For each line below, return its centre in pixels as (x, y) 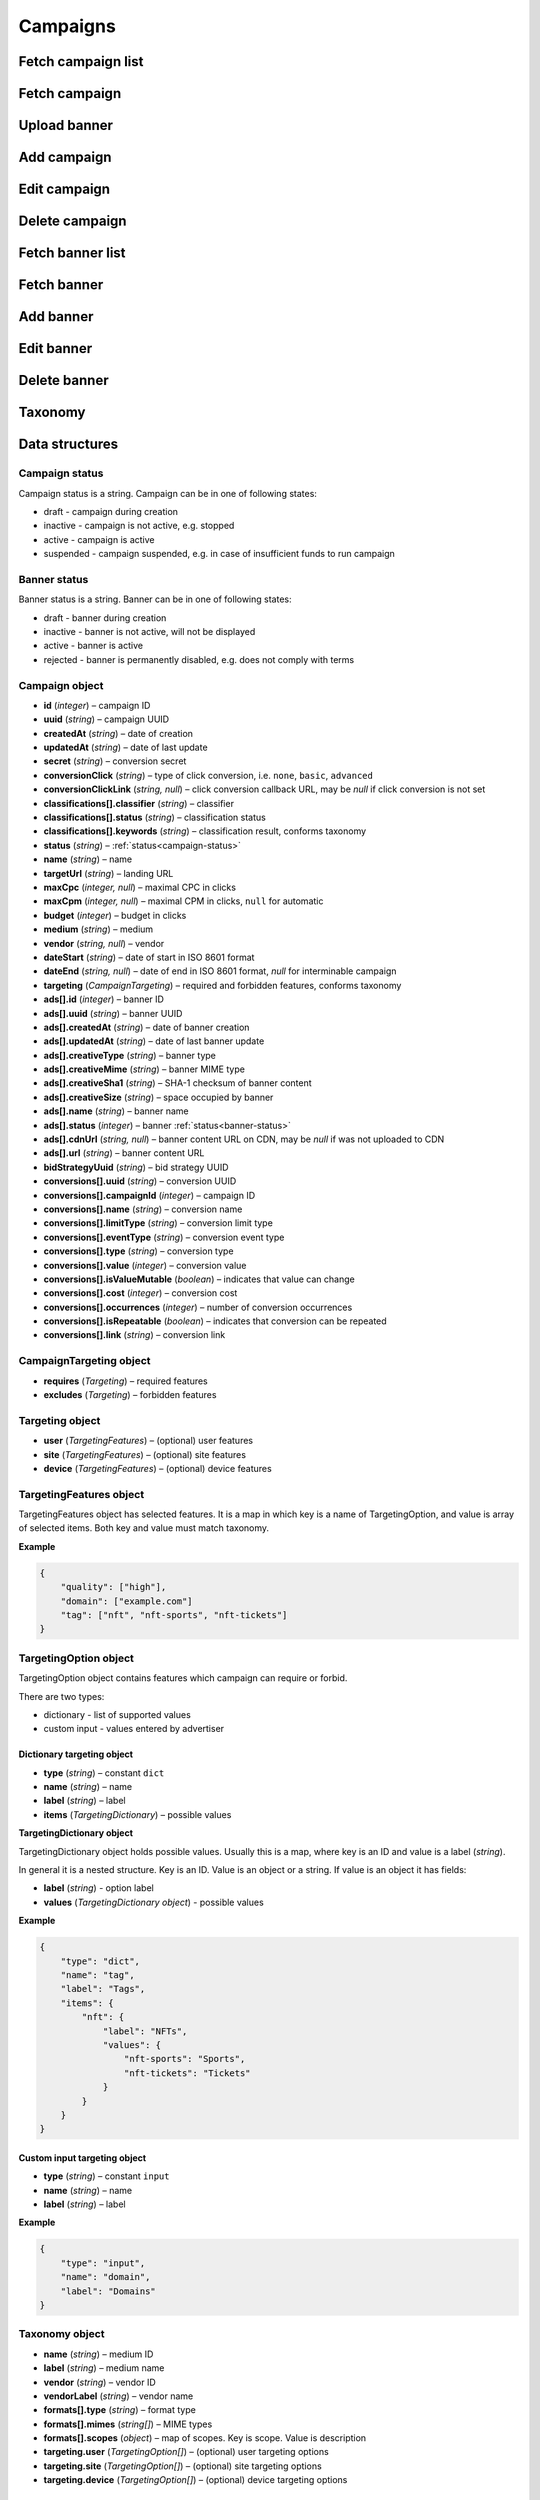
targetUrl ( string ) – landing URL (108, 873)
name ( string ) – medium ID (98, 2354)
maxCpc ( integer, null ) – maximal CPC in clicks (140, 887)
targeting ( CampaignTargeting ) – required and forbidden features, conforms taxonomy (222, 985)
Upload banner (66, 125)
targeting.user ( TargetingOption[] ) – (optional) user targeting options (186, 2452)
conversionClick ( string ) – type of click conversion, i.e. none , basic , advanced (208, 775)
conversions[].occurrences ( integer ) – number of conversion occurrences (198, 1307)
